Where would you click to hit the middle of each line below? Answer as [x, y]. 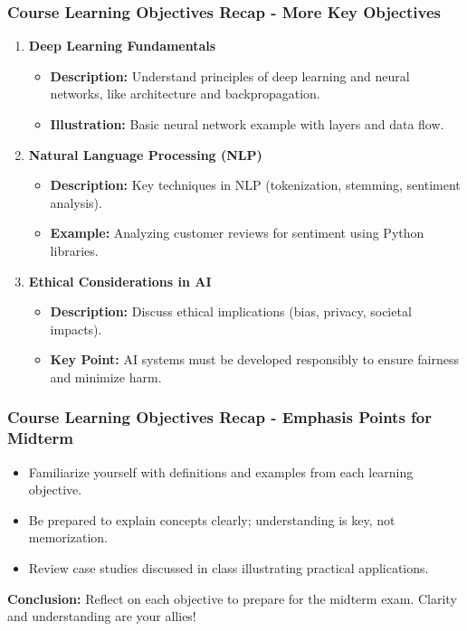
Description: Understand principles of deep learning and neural [230, 75]
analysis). [76, 202]
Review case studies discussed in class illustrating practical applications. [229, 568]
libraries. [74, 250]
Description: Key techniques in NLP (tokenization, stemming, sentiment [255, 185]
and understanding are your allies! [102, 616]
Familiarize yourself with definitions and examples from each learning [221, 471]
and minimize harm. [106, 377]
